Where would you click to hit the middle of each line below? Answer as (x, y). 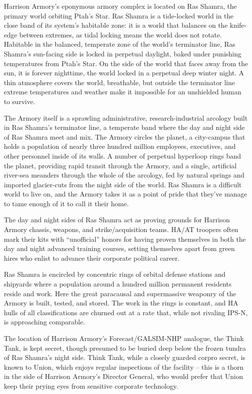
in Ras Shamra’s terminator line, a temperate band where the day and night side (125, 127)
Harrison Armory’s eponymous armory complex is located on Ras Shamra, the (120, 6)
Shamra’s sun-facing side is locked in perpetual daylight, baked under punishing (123, 53)
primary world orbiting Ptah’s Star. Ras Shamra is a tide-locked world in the (119, 15)
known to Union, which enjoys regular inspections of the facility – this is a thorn (124, 367)
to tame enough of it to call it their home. (67, 203)
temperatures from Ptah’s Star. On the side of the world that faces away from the (126, 63)
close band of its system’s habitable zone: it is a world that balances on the (116, 25)
